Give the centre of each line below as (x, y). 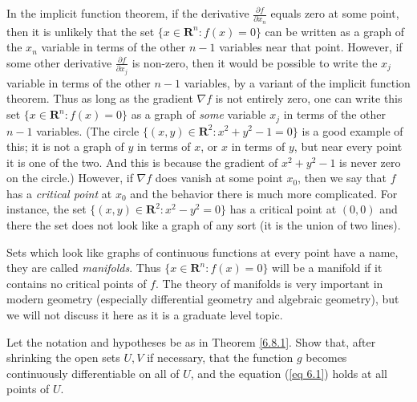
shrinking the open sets (63, 357)
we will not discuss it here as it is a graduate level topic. (145, 315)
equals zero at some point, (335, 13)
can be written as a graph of (335, 31)
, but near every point (348, 146)
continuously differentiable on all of (93, 373)
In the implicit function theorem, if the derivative (128, 13)
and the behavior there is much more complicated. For (264, 193)
